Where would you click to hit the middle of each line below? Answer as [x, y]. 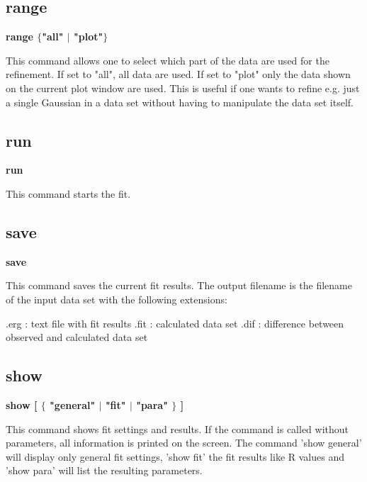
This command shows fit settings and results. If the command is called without [177, 428]
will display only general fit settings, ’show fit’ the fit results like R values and [175, 456]
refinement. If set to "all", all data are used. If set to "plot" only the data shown [178, 74]
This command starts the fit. [68, 193]
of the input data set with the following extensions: [117, 299]
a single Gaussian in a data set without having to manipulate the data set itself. [180, 102]
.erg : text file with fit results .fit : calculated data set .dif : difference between [175, 323]
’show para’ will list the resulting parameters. [104, 470]
